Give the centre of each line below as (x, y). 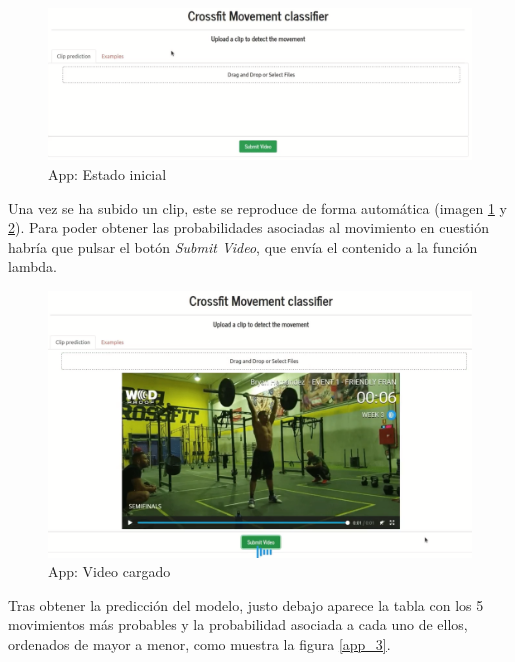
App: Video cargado (109, 571)
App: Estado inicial (107, 173)
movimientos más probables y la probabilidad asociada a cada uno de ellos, (238, 624)
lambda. (33, 266)
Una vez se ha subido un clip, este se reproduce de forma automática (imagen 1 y (257, 207)
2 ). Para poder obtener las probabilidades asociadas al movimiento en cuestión (249, 227)
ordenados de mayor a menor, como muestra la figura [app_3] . (199, 643)
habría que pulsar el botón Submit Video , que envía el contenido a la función (243, 246)
